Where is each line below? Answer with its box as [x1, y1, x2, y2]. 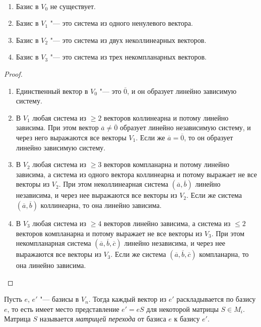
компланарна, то [199, 249, 249, 259]
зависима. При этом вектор [16, 122, 99, 133]
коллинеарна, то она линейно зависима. [40, 199, 162, 210]
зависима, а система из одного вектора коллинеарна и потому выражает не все [16, 169, 257, 179]
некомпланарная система [16, 238, 91, 248]
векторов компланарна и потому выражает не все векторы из [16, 228, 203, 238]
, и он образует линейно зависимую [127, 85, 237, 96]
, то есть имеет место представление [7, 303, 119, 314]
